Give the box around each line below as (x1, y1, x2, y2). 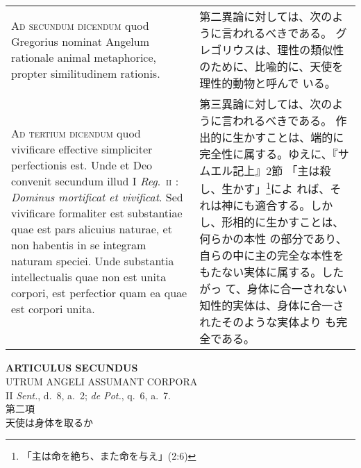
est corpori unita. (11, 301, 95, 317)
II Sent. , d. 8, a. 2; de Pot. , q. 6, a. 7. (6, 387, 171, 402)
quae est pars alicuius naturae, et (11, 221, 172, 237)
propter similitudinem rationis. (11, 65, 160, 81)
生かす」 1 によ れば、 (221, 178, 330, 197)
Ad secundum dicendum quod (11, 17, 149, 33)
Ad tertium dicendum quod (11, 125, 141, 142)
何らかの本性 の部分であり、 (199, 231, 347, 247)
